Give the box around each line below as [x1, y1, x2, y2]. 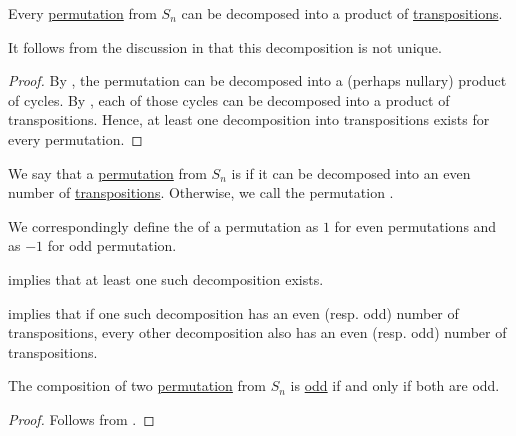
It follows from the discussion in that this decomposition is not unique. [8, 36, 442, 57]
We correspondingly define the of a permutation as [8, 215, 319, 236]
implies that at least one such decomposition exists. [8, 268, 324, 289]
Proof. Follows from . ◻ [8, 408, 155, 429]
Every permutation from [8, 3, 157, 23]
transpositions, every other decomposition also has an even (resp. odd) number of [8, 322, 507, 343]
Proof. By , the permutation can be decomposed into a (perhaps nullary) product [8, 70, 507, 91]
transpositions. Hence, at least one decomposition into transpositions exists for [8, 109, 490, 130]
